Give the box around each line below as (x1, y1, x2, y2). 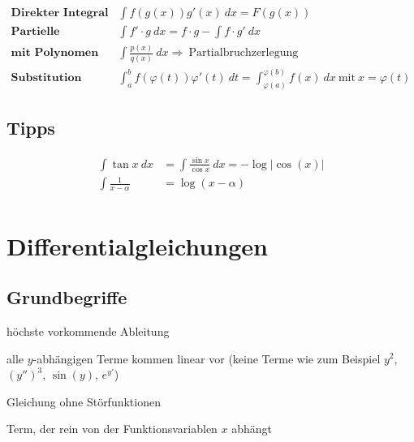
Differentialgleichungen (6, 229, 268, 262)
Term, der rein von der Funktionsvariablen (6, 420, 218, 437)
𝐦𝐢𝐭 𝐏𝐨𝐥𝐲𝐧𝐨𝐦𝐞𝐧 (11, 47, 99, 59)
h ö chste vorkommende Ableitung (6, 322, 170, 339)
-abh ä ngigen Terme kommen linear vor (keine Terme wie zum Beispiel (32, 350, 381, 367)
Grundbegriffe (6, 285, 127, 310)
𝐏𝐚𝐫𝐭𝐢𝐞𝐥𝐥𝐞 (11, 26, 60, 38)
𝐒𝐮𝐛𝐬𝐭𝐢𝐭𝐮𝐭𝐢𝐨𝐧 (11, 72, 82, 84)
